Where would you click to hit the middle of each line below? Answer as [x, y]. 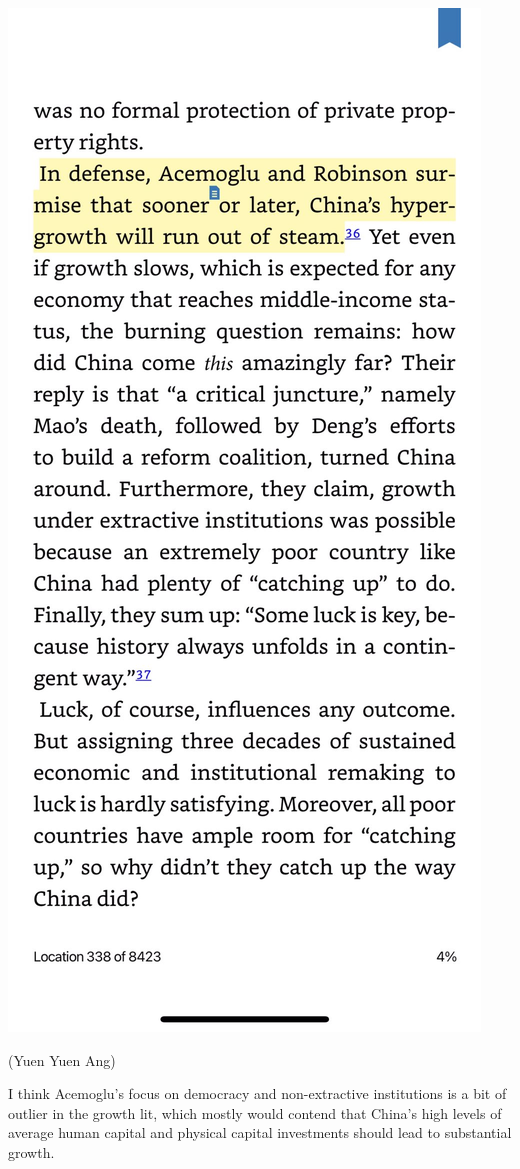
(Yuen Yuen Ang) [62, 1059]
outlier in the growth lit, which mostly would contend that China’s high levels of [255, 1112]
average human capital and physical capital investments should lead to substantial [260, 1132]
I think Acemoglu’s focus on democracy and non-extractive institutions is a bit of [257, 1093]
